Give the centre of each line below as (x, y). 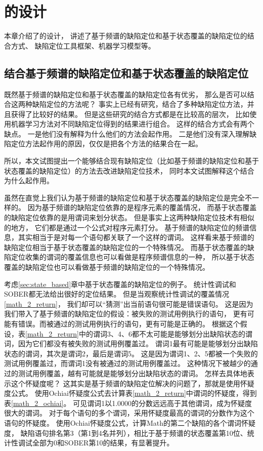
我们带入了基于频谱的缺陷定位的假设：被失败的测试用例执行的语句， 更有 (126, 314)
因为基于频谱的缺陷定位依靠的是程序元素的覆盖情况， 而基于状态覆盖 (142, 207)
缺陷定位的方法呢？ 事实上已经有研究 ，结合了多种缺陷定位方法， (140, 104)
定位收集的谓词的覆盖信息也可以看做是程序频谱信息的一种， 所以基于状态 (133, 257)
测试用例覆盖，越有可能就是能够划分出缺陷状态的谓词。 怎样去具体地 (133, 373)
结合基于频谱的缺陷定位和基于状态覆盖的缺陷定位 (126, 73)
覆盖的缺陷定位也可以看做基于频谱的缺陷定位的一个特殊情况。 (107, 267)
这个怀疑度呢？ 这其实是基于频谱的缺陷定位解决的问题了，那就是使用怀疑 (133, 383)
